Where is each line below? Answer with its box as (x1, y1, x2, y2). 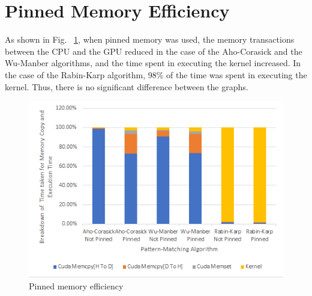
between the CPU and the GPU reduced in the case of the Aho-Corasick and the (5, 45, 302, 57)
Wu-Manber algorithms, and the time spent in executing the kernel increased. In (5, 57, 301, 69)
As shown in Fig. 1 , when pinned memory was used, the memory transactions (5, 33, 295, 46)
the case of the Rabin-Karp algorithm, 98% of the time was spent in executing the (5, 68, 307, 81)
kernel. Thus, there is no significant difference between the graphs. (5, 80, 248, 93)
